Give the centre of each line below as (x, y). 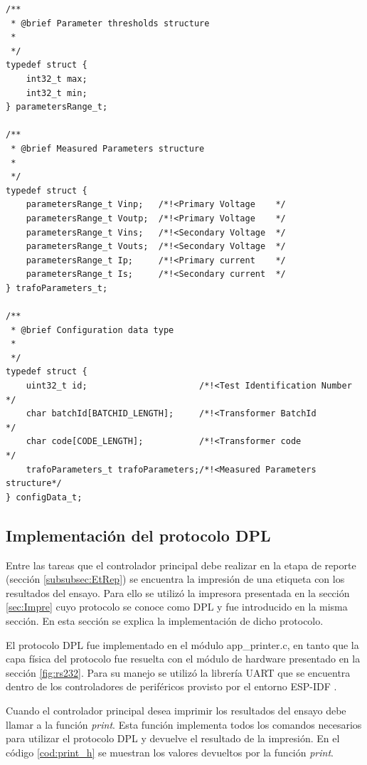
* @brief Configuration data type (92, 330)
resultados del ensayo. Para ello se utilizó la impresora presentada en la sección (178, 592)
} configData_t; (44, 497)
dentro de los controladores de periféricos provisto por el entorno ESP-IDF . (171, 686)
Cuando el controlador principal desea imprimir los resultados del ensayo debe (176, 710)
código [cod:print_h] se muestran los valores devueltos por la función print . (170, 752)
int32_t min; (57, 93)
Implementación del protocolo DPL (138, 535)
